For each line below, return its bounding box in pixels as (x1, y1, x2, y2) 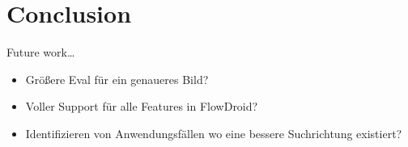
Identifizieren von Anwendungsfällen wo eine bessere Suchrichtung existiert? (25, 124, 402, 141)
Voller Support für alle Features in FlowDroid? (25, 98, 258, 115)
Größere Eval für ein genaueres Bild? (25, 70, 209, 87)
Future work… (6, 44, 75, 61)
